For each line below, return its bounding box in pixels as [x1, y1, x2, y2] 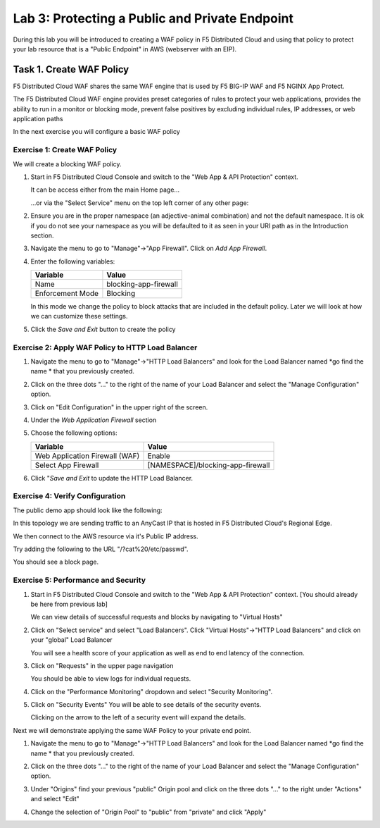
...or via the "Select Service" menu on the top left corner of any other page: [30, 198, 249, 207]
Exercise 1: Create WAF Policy [13, 145, 118, 155]
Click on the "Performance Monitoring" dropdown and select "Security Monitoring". [30, 687, 273, 696]
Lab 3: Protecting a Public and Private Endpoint [13, 11, 294, 26]
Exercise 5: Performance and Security [13, 575, 146, 585]
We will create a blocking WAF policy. [13, 159, 122, 168]
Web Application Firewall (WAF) [34, 451, 140, 461]
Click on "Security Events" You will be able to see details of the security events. [30, 700, 262, 709]
